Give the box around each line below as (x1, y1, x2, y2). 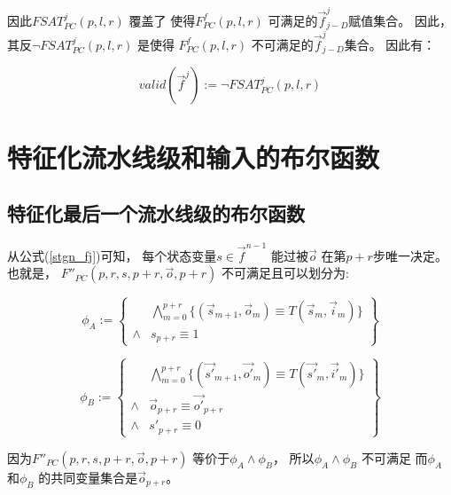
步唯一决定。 (372, 246, 447, 264)
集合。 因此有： (344, 35, 436, 53)
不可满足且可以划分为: (221, 263, 349, 282)
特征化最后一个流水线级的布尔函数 (7, 200, 305, 227)
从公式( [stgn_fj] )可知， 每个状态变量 (7, 246, 217, 264)
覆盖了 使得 (128, 11, 196, 29)
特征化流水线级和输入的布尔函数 (7, 138, 380, 175)
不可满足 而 (361, 448, 428, 467)
